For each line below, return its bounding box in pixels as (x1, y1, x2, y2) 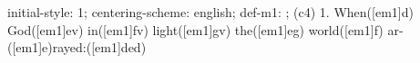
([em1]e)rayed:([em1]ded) (7, 38, 147, 57)
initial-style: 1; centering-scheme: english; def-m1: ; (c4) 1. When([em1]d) (7, 3, 414, 21)
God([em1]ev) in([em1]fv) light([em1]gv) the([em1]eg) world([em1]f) (7, 20, 384, 39)
